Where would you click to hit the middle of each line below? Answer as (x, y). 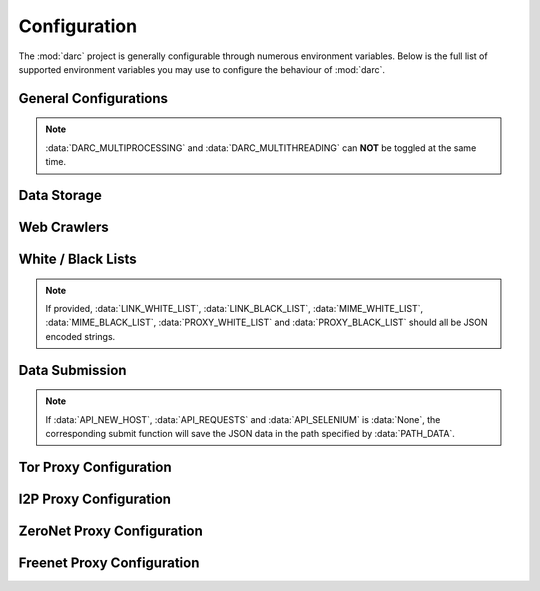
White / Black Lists (77, 258)
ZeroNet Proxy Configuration (111, 530)
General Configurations (93, 98)
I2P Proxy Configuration (95, 498)
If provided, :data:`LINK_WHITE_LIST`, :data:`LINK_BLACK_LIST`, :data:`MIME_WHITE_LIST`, (234, 308)
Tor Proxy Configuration (95, 466)
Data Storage (60, 195)
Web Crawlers (63, 226)
